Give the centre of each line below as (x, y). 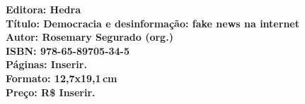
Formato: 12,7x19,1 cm (62, 78)
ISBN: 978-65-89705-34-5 (68, 50)
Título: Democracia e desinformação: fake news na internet (152, 23)
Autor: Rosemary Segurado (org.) (90, 37)
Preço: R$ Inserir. (51, 92)
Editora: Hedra (43, 9)
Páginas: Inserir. (46, 64)
